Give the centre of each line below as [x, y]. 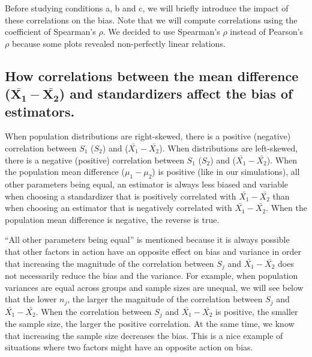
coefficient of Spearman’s [50, 32]
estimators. [40, 111]
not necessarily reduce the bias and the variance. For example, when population [151, 275]
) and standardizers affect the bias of [176, 93]
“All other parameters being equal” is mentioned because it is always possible [147, 240]
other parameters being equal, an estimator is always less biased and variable [147, 184]
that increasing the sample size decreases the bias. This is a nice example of [144, 335]
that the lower [31, 299]
